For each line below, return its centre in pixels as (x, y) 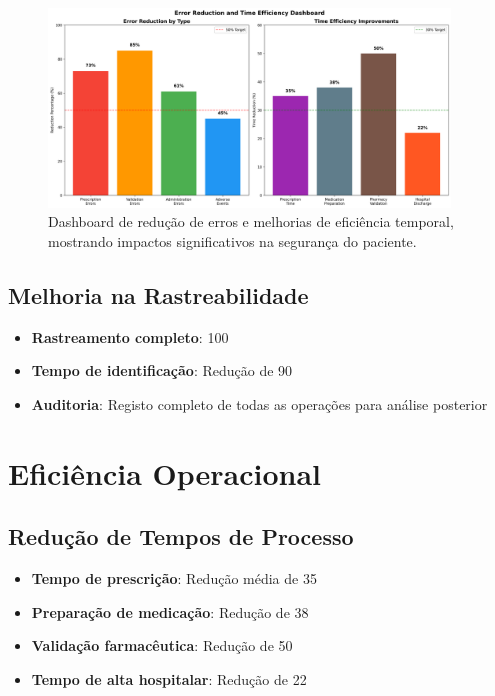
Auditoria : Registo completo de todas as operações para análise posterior (259, 403)
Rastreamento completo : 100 (130, 336)
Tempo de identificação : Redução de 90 (162, 370)
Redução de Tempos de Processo (181, 536)
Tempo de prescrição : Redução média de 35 (174, 578)
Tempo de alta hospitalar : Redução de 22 (169, 678)
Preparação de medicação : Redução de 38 (170, 611)
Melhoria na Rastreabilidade (158, 294)
